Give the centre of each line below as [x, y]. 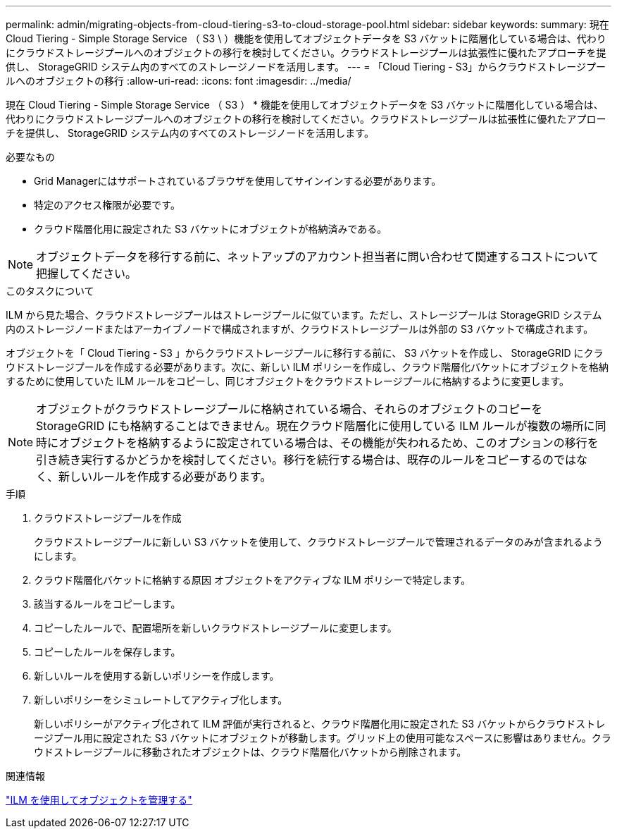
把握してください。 [87, 274]
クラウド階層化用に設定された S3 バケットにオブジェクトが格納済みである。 [211, 229]
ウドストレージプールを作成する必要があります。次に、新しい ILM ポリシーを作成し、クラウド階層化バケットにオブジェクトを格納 [307, 367]
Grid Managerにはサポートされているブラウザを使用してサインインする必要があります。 [238, 181]
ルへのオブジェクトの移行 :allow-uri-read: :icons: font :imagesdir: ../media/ [179, 81]
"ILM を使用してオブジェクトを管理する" [99, 800]
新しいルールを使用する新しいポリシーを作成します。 [157, 676]
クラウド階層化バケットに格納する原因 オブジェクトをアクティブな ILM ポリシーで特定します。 [253, 580]
